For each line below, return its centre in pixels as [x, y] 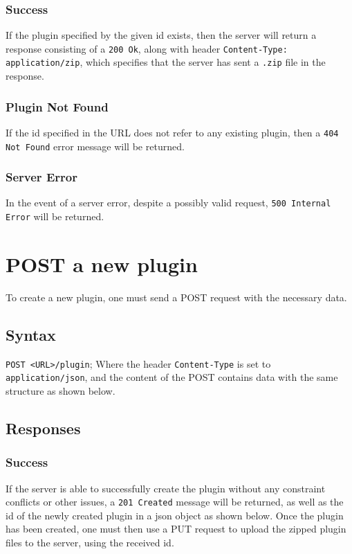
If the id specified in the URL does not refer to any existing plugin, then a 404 [172, 132]
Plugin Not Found [57, 106]
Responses [43, 428]
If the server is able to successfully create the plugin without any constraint [166, 488]
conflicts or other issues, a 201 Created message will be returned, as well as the [175, 502]
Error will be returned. [55, 216]
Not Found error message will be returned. [95, 146]
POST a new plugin [102, 263]
